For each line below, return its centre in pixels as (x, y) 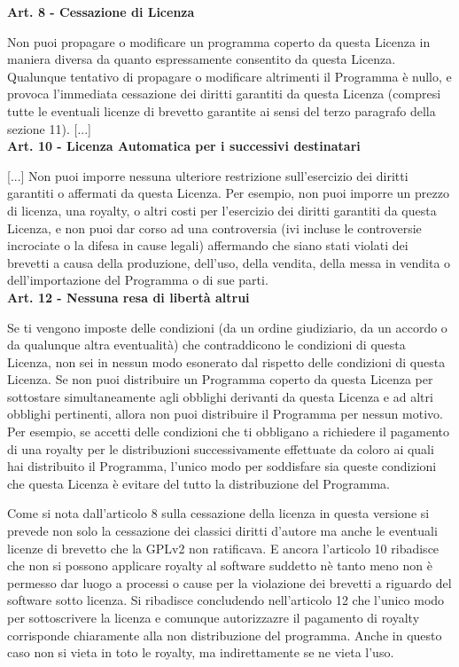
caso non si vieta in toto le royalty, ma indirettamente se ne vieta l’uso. (201, 652)
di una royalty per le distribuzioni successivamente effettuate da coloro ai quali (221, 448)
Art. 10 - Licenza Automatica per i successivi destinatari (184, 146)
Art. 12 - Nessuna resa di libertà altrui (128, 297)
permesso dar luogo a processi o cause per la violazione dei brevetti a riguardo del (229, 582)
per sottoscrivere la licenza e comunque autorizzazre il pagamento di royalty (214, 617)
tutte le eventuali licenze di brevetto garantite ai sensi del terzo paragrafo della (222, 110)
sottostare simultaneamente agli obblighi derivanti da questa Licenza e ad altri (220, 396)
